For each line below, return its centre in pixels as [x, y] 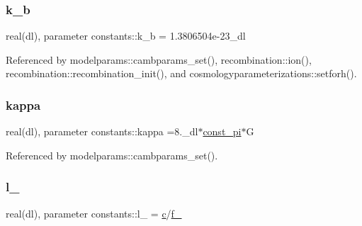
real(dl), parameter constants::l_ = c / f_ [94, 213]
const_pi [222, 131]
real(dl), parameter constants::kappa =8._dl [102, 131]
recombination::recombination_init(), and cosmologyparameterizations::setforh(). [181, 73]
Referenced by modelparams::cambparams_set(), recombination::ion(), [159, 59]
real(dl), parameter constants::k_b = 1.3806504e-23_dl [126, 36]
